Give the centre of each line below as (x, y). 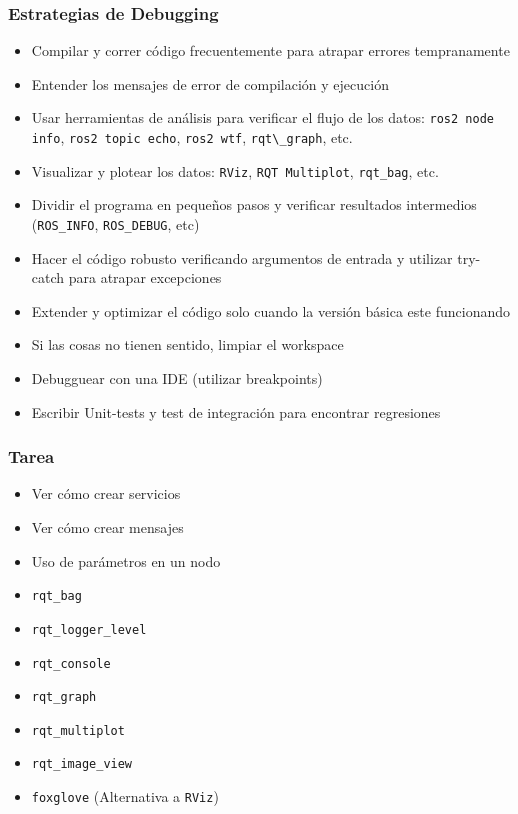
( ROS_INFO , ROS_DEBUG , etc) (115, 223)
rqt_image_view (82, 764)
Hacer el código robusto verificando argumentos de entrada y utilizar (242, 257)
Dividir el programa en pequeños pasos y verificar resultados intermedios (254, 204)
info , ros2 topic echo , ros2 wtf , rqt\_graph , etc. (192, 137)
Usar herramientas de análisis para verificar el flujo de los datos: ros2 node (262, 117)
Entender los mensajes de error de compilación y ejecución (210, 83)
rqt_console (71, 663)
